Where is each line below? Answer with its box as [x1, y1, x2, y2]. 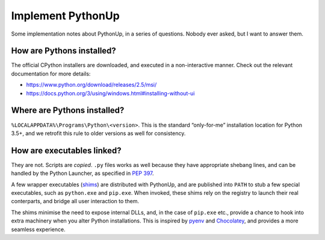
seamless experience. [11, 226, 66, 233]
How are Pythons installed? [11, 46, 117, 56]
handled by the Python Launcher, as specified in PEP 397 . [11, 169, 154, 177]
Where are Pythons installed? [11, 106, 125, 116]
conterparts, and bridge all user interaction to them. [11, 198, 140, 205]
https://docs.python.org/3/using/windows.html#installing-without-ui [26, 89, 195, 96]
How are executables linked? [11, 145, 122, 156]
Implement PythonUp [11, 9, 120, 22]
